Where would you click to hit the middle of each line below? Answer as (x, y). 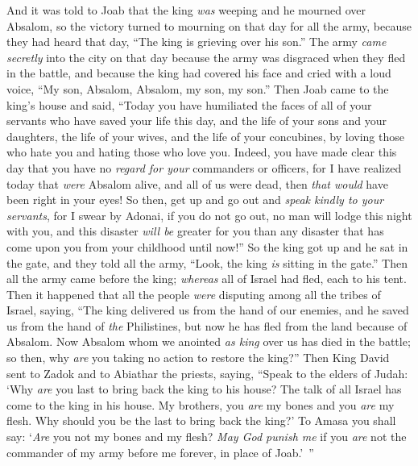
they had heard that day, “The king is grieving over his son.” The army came (197, 42)
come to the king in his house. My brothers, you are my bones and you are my (201, 404)
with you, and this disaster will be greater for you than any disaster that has (195, 231)
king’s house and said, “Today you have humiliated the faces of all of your (189, 104)
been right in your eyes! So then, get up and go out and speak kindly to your (195, 200)
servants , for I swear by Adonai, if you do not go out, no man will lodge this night (209, 215)
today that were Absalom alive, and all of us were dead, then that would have (197, 183)
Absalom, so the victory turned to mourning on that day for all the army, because (209, 25)
